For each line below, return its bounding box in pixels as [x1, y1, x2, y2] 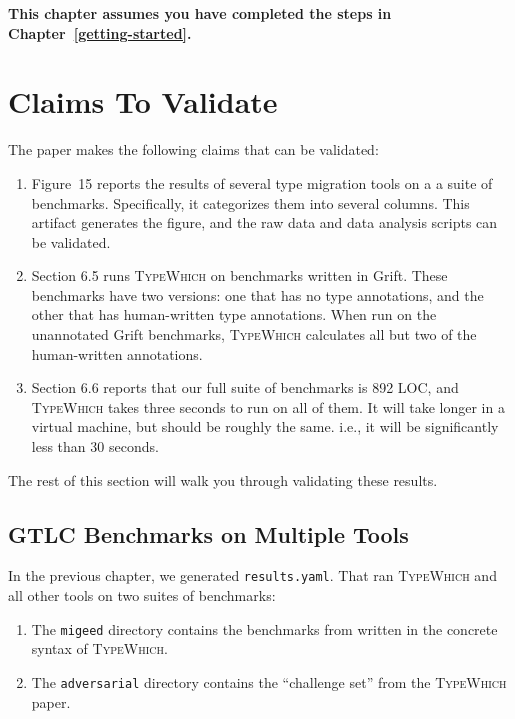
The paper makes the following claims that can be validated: [8, 139, 379, 160]
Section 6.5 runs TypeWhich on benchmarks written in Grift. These [31, 265, 448, 286]
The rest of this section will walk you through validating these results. [8, 469, 438, 490]
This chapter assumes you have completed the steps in [8, 3, 392, 23]
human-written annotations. [31, 343, 203, 364]
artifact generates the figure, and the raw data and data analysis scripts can [31, 212, 498, 233]
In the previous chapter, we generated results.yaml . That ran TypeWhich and [8, 565, 497, 586]
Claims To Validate [8, 81, 278, 122]
